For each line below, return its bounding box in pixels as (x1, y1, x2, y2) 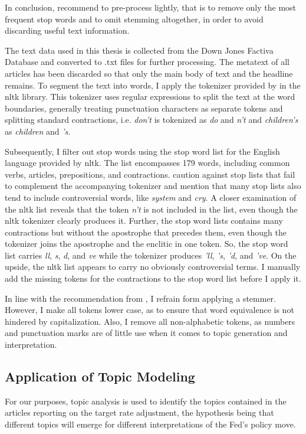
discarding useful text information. (5, 24, 130, 37)
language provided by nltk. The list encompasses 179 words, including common (5, 156, 290, 169)
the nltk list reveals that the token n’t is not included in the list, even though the (5, 203, 298, 215)
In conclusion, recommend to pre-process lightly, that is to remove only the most (5, 1, 297, 13)
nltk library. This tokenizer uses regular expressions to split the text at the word (5, 90, 295, 103)
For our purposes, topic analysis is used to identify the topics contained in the (5, 394, 287, 407)
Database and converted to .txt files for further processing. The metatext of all (5, 56, 289, 68)
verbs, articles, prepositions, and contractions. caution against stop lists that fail (5, 168, 295, 180)
